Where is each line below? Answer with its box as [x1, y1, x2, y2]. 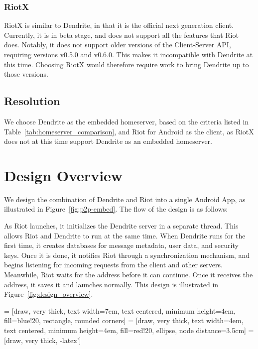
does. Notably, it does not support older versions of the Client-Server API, [4, 39, 231, 50]
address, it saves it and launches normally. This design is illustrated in [4, 279, 219, 289]
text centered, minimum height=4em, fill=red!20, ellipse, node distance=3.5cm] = [4, 325, 254, 336]
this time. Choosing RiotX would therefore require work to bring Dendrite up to [4, 59, 249, 69]
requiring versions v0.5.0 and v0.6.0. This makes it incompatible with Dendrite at [4, 49, 253, 59]
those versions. [4, 69, 48, 79]
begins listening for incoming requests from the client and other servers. [4, 259, 223, 270]
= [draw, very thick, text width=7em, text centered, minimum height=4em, [4, 305, 236, 316]
